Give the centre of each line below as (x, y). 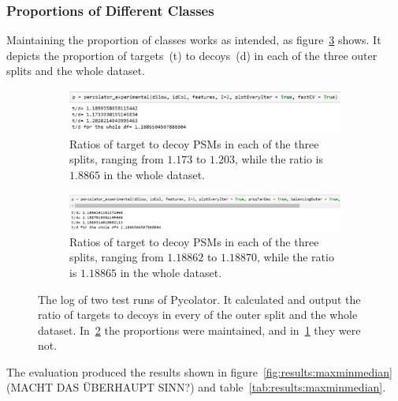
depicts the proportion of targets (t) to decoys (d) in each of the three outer (192, 55)
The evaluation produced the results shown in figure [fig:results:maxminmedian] (199, 371)
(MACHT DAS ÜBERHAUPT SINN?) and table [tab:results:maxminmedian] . (196, 387)
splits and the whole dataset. (76, 71)
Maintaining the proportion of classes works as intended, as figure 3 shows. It (194, 40)
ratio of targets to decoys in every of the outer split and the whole (198, 315)
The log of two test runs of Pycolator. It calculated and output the (199, 299)
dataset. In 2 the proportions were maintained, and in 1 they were (199, 330)
